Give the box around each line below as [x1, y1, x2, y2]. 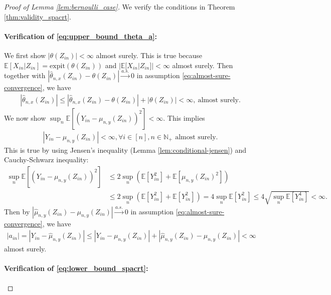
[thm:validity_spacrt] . [4, 11, 71, 22]
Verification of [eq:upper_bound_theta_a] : [4, 31, 157, 41]
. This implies [163, 112, 205, 123]
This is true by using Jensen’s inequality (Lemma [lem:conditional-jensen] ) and [4, 144, 247, 155]
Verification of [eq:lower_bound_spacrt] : [4, 263, 148, 273]
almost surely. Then [172, 60, 233, 70]
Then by [4, 206, 30, 216]
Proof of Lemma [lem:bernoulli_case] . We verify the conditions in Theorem [4, 2, 235, 12]
